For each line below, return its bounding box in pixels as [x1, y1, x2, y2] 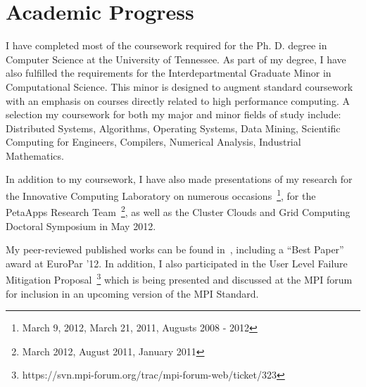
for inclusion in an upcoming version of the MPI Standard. [6, 286, 259, 300]
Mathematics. [6, 148, 64, 163]
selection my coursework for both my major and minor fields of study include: [6, 107, 341, 122]
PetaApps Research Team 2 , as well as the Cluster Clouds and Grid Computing [6, 203, 351, 219]
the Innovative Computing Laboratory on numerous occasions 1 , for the [6, 186, 316, 203]
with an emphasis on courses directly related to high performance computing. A [6, 93, 350, 108]
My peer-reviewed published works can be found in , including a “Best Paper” [6, 242, 344, 257]
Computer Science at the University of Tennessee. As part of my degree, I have [6, 51, 346, 66]
